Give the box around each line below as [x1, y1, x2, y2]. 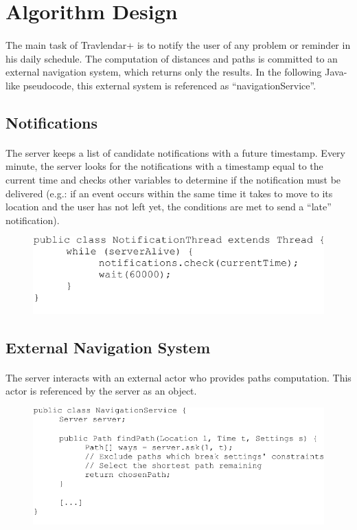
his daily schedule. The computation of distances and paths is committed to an [5, 51, 338, 65]
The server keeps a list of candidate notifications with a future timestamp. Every [5, 145, 345, 159]
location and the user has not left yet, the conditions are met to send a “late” [5, 199, 332, 214]
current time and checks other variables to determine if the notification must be [5, 172, 341, 186]
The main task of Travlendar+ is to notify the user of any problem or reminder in [5, 37, 351, 52]
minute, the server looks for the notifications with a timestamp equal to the [5, 159, 323, 173]
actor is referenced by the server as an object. [5, 384, 197, 398]
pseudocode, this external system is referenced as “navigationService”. [23, 78, 316, 92]
